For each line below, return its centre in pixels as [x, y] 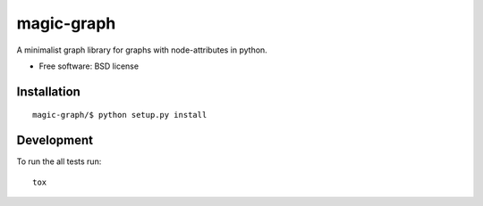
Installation [48, 91]
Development [55, 140]
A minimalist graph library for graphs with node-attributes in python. [142, 50]
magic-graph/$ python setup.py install [120, 115]
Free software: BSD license [89, 66]
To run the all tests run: [59, 161]
